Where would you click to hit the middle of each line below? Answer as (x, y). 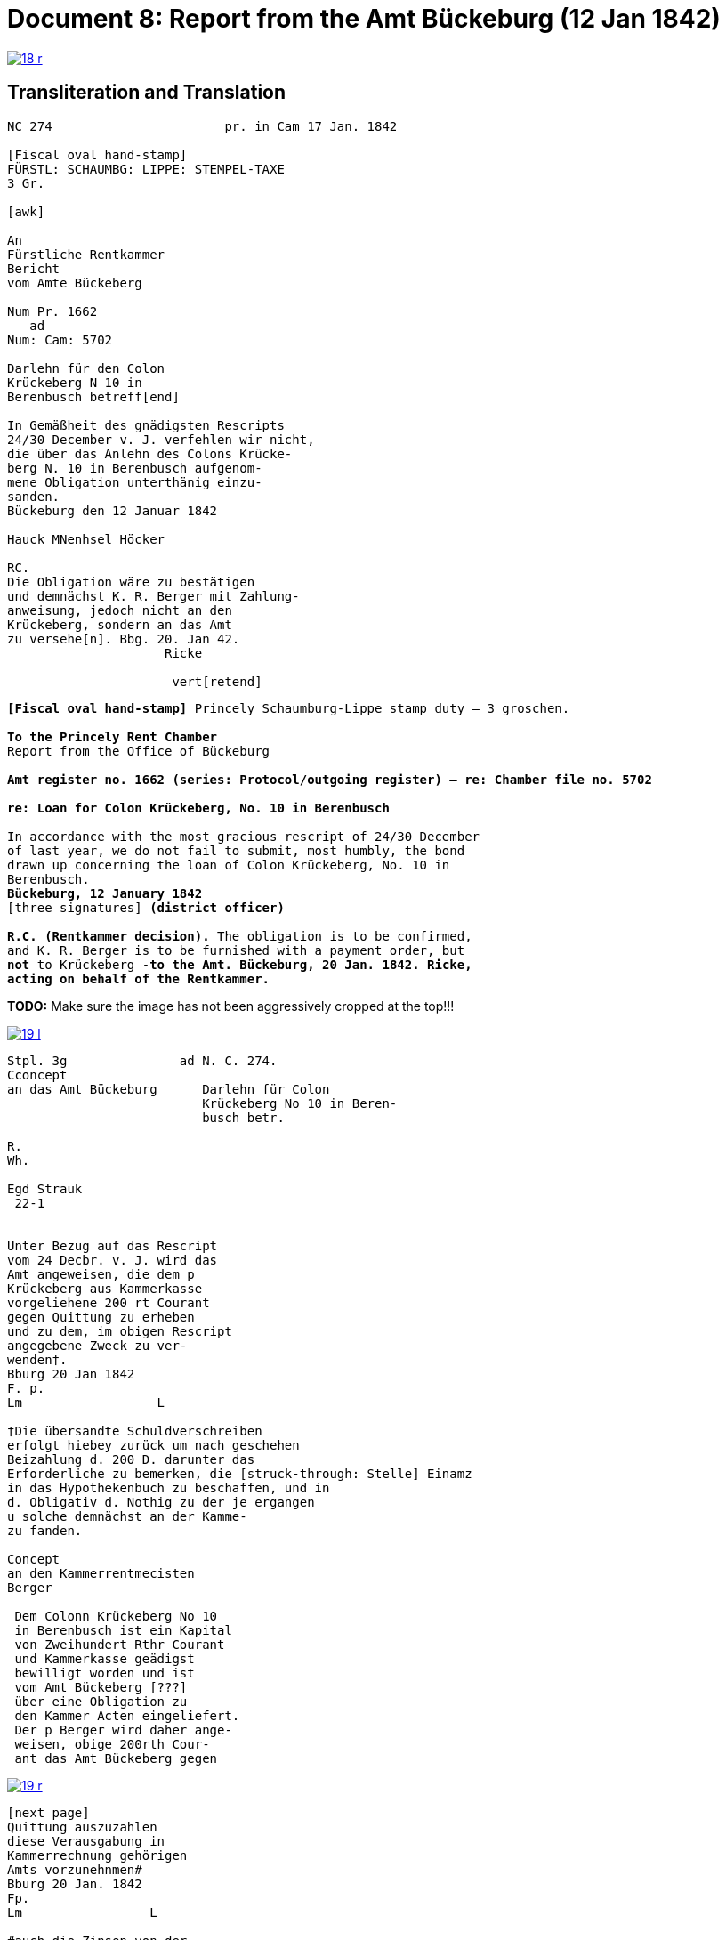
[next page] (48, 1812)
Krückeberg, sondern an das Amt (120, 624)
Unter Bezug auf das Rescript (113, 1245)
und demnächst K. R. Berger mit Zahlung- (153, 596)
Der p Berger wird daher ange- (123, 1730)
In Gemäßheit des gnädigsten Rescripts (146, 425)
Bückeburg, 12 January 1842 (105, 893)
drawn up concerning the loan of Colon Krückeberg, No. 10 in (229, 865)
